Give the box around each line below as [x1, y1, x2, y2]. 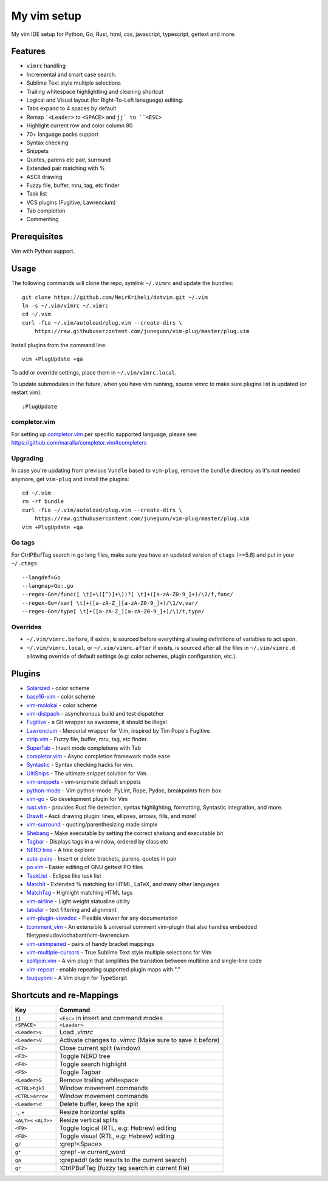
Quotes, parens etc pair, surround [26, 156, 111, 163]
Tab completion [26, 207, 66, 214]
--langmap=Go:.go [22, 582, 73, 589]
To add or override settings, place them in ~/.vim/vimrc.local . [11, 369, 177, 376]
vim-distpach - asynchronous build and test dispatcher [26, 710, 164, 717]
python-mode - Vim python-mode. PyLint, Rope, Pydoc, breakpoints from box [26, 786, 222, 794]
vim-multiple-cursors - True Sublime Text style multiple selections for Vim [26, 949, 212, 956]
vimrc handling [26, 62, 66, 69]
